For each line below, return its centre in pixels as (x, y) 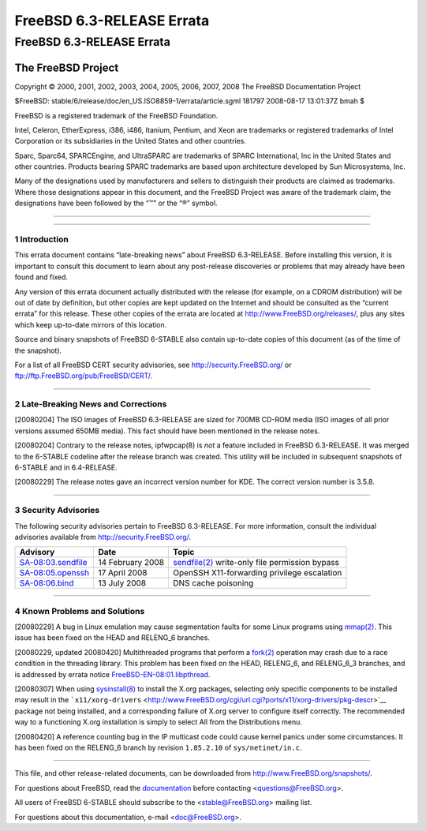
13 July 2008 (122, 583)
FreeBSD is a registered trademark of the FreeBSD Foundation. (116, 115)
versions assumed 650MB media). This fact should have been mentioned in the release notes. (167, 431)
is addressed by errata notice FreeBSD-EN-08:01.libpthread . (112, 674)
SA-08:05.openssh (54, 573)
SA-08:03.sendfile (53, 563)
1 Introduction (41, 239)
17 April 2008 (123, 573)
